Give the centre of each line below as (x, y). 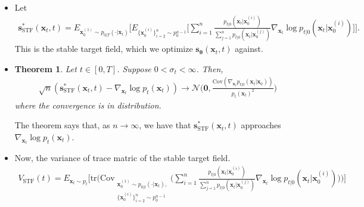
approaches (261, 125)
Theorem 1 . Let (46, 68)
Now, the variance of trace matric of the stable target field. (122, 158)
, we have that (165, 125)
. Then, (210, 68)
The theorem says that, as (62, 125)
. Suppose (134, 68)
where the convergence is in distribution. (88, 105)
